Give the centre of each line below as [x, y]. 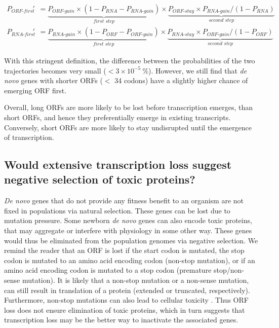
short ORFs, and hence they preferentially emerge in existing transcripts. [117, 117]
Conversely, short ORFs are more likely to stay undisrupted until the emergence [128, 127]
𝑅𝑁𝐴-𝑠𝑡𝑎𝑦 [183, 34]
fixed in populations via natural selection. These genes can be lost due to [117, 210]
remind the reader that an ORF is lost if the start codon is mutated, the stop [124, 250]
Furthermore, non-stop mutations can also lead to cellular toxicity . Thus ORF [126, 300]
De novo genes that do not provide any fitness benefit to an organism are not [124, 201]
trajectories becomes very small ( [55, 70]
